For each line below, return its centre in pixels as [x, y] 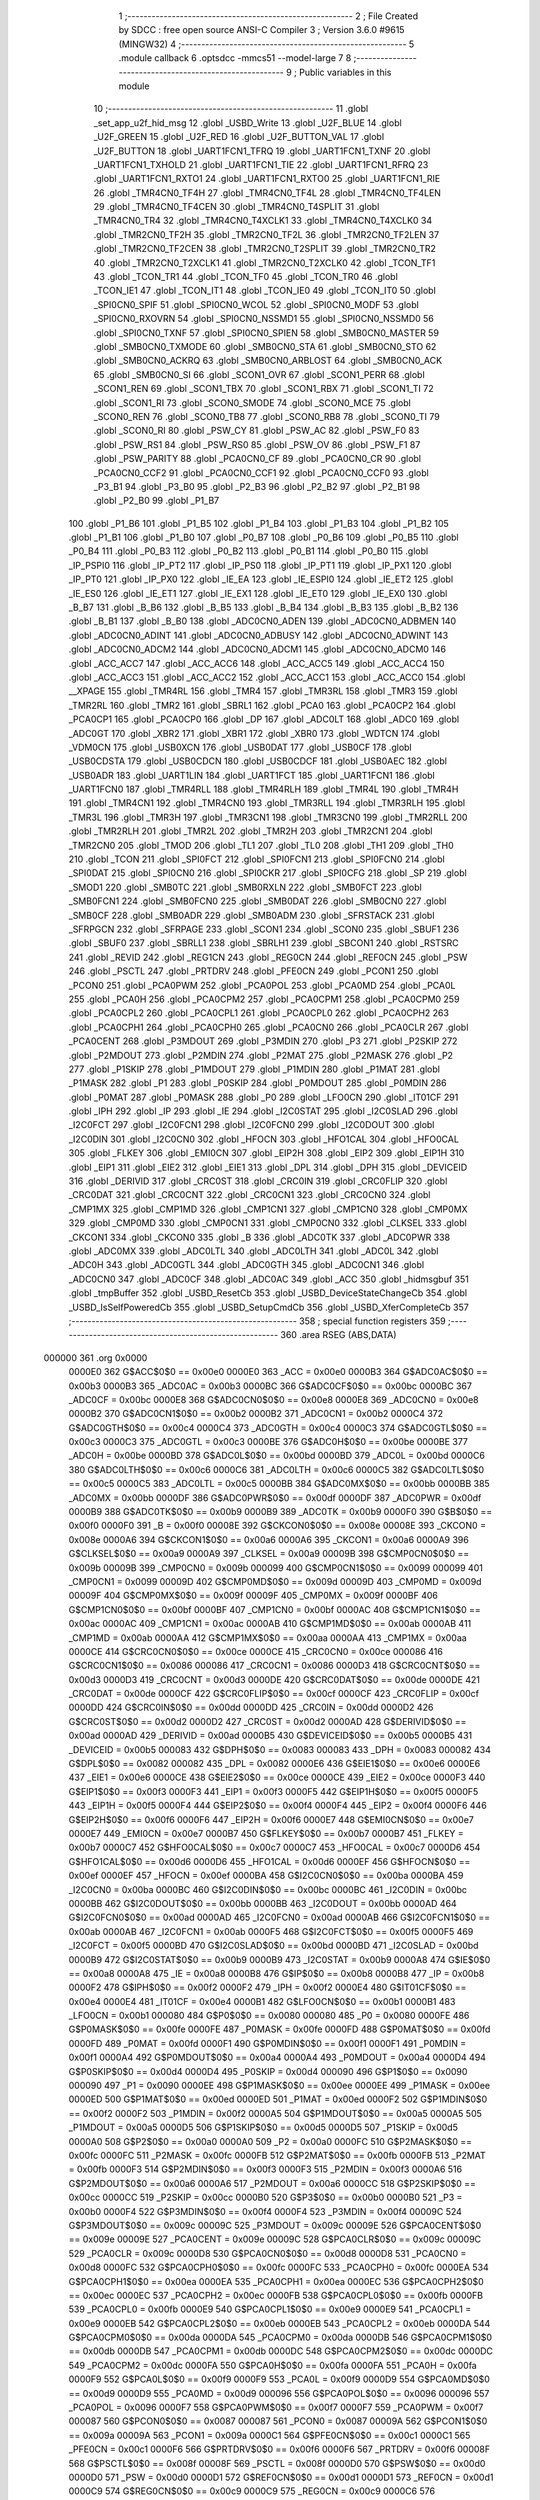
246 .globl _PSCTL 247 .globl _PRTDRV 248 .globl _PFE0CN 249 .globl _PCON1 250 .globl [253, 971]
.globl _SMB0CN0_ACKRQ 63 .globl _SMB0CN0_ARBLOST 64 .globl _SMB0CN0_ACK [268, 361]
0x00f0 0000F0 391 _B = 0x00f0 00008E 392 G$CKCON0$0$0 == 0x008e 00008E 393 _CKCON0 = [277, 1526]
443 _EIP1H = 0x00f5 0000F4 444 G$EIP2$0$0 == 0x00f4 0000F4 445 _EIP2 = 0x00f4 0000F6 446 [277, 1806]
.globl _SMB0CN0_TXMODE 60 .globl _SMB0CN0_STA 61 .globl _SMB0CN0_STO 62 [265, 346]
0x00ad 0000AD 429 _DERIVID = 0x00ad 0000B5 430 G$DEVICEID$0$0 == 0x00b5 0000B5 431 [270, 1736]
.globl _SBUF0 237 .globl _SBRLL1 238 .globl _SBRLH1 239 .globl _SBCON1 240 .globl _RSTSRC [263, 943]
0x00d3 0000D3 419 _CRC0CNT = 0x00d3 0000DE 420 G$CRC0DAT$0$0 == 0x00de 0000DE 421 [274, 1679]
